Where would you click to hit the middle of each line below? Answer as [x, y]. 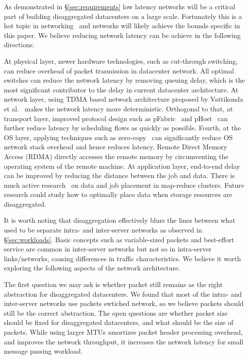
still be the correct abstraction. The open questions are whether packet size [116, 313]
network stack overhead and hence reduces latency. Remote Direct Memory [116, 147]
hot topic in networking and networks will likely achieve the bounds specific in [122, 26]
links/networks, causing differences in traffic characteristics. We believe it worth [123, 258]
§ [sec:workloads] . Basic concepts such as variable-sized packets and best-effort [119, 239]
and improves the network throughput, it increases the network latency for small [124, 341]
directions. [19, 45]
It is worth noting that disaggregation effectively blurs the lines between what [120, 220]
